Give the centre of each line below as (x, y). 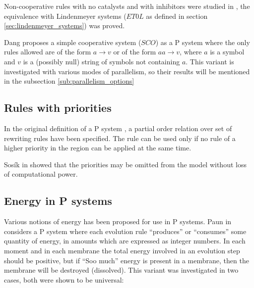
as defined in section (177, 16)
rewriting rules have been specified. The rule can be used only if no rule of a (120, 138)
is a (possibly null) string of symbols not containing (101, 61)
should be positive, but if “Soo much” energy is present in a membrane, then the (127, 260)
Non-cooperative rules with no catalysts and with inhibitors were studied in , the (127, 6)
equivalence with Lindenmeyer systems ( (65, 16)
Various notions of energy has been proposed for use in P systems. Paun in (118, 221)
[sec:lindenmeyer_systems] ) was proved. (64, 25)
